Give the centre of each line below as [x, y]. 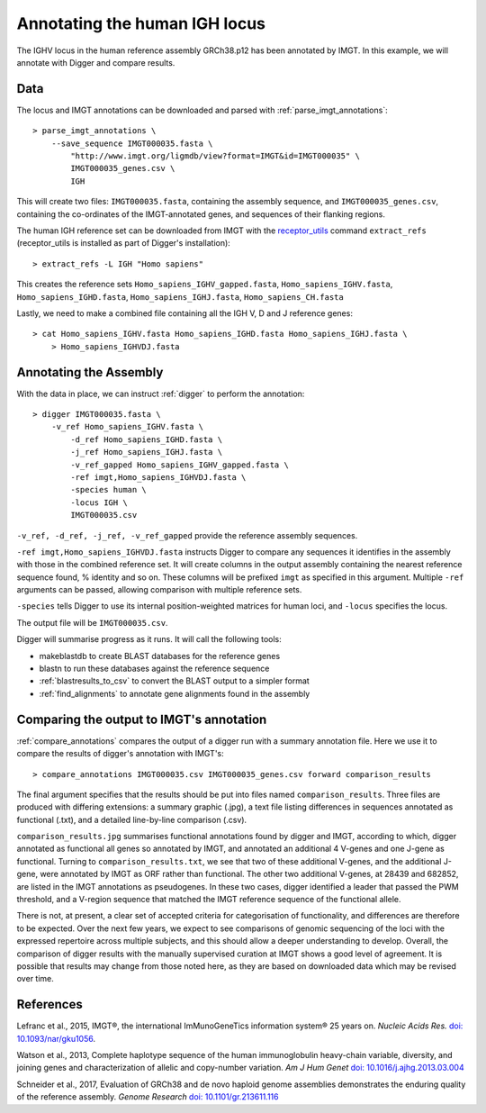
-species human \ [109, 490]
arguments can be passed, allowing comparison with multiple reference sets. [159, 590]
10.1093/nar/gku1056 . [56, 1038]
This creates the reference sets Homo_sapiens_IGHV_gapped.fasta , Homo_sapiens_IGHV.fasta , [205, 285]
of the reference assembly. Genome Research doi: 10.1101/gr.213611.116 [148, 1097]
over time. [35, 979]
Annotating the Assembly [90, 372]
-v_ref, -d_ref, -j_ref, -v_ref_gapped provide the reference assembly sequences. [187, 535]
